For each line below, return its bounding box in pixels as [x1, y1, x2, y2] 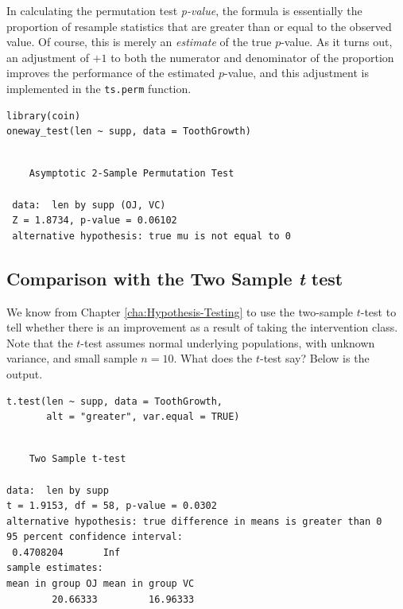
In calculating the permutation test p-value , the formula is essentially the [6, 2, 362, 18]
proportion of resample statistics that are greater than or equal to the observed [6, 17, 392, 34]
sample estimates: [6, 562, 103, 574]
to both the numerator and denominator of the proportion [110, 48, 394, 65]
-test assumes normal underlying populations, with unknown [80, 334, 375, 351]
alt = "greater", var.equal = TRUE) [46, 411, 240, 423]
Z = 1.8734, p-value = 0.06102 [12, 215, 177, 227]
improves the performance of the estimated [6, 64, 215, 81]
